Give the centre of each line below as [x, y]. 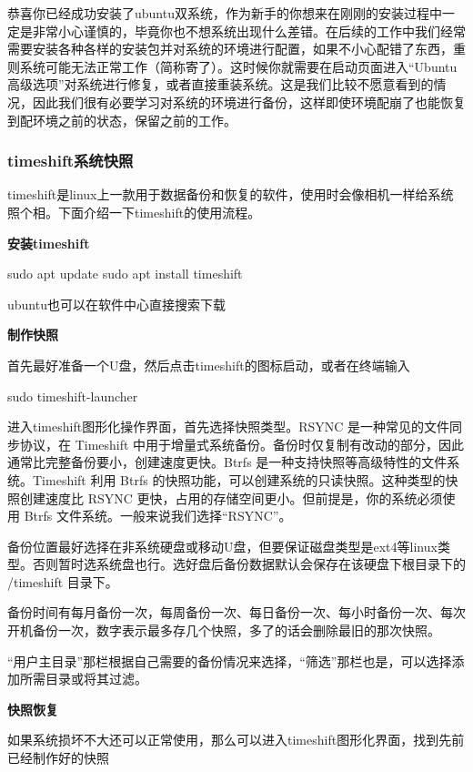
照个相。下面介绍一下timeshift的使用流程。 [134, 212]
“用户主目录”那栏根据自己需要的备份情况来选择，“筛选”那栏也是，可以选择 [230, 660]
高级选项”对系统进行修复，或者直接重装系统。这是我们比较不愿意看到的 [221, 84]
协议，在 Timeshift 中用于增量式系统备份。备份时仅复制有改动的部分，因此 [242, 444]
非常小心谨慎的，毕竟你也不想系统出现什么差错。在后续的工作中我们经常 [249, 30]
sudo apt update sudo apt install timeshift [125, 274]
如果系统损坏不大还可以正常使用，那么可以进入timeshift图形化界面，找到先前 [236, 740]
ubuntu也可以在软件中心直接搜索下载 [116, 304]
